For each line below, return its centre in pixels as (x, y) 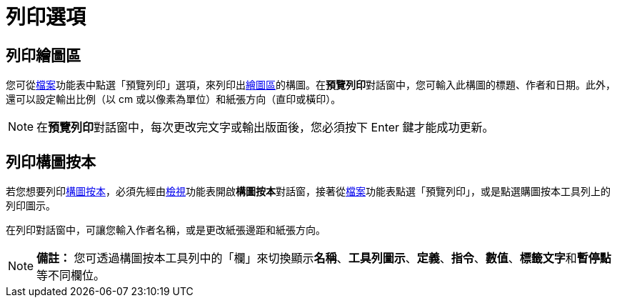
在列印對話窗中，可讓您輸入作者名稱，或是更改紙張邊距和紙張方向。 (166, 230)
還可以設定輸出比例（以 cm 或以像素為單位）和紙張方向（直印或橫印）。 (174, 99)
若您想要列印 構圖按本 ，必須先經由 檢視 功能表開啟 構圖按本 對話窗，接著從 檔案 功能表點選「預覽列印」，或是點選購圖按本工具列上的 (308, 192)
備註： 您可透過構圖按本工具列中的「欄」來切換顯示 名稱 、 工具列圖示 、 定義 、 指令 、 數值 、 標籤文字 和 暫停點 (324, 258)
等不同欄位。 (71, 275)
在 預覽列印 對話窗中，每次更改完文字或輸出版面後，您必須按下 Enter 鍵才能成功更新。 (265, 128)
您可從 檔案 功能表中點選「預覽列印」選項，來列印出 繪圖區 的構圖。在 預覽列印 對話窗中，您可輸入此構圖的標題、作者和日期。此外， (311, 85)
